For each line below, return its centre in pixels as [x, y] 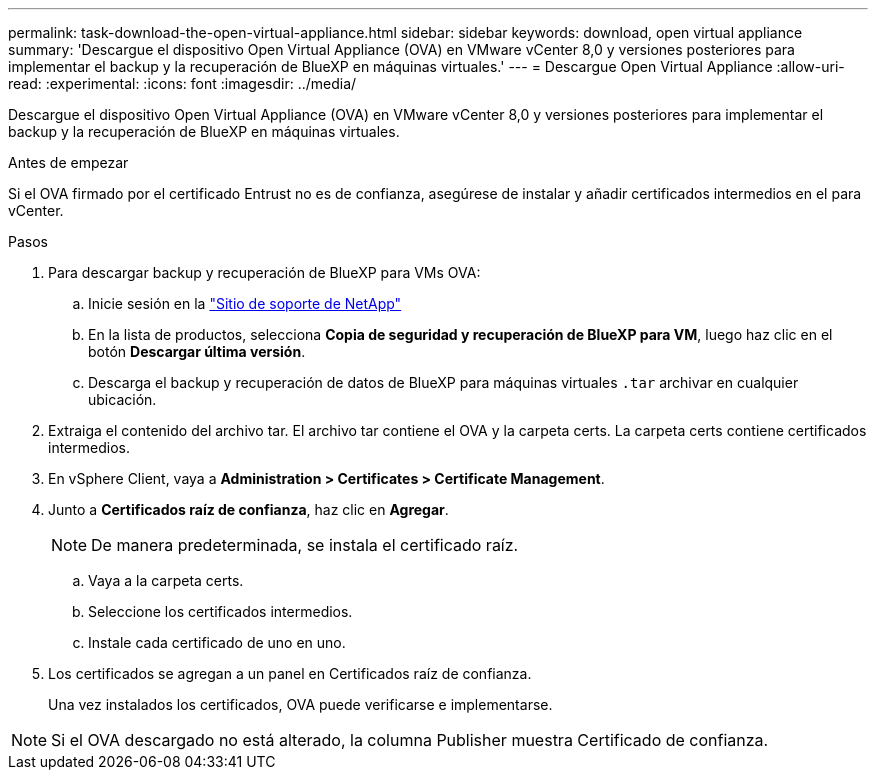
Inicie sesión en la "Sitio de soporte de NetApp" [245, 303]
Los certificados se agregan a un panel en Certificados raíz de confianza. [290, 673]
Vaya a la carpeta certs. [166, 580]
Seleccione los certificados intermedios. [220, 611]
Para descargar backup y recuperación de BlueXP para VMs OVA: [264, 272]
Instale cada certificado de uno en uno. [217, 642]
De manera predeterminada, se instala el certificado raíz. [305, 545]
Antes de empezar [68, 162]
